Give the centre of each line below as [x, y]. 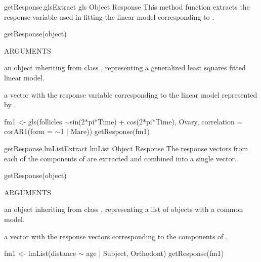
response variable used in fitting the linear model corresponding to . [109, 16]
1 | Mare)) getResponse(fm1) [105, 131]
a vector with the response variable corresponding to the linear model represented [131, 94]
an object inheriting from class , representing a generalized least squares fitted [125, 68]
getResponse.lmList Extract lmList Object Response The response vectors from [126, 148]
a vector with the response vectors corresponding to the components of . [116, 236]
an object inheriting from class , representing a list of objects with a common [124, 209]
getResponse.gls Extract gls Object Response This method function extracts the [127, 7]
